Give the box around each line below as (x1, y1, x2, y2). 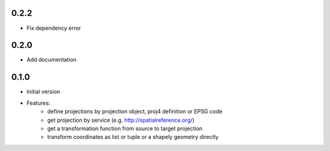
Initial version (26, 88, 61, 96)
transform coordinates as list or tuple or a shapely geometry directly (47, 133, 219, 141)
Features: (26, 99, 51, 107)
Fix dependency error (26, 24, 81, 32)
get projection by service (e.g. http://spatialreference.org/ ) (47, 116, 195, 124)
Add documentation (26, 56, 76, 63)
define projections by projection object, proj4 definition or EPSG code (47, 108, 222, 115)
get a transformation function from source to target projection (47, 125, 203, 132)
